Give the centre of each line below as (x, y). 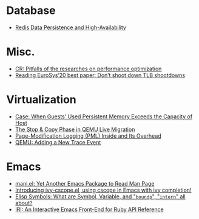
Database (31, 11)
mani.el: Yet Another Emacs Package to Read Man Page (85, 183)
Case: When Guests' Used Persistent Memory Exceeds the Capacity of (104, 116)
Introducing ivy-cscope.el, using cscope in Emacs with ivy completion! (103, 190)
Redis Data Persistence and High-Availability (70, 27)
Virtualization (42, 100)
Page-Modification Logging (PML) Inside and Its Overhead (88, 136)
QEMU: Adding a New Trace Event (58, 142)
